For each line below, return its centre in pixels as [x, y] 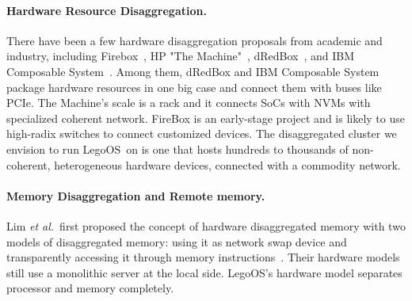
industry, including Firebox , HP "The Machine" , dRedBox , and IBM [181, 56]
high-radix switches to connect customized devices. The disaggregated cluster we [202, 133]
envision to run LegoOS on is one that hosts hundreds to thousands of [177, 149]
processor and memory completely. [90, 288]
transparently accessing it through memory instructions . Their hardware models [203, 257]
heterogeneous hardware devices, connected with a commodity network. [227, 164]
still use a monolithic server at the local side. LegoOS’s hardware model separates [204, 272]
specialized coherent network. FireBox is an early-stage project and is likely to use [206, 118]
